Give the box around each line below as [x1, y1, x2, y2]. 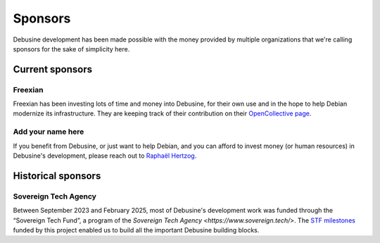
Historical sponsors [13, 170, 101, 182]
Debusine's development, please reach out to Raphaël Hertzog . [13, 151, 197, 160]
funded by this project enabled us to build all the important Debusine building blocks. [13, 225, 260, 234]
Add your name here [13, 127, 84, 137]
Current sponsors [13, 63, 93, 75]
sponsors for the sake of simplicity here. [13, 44, 130, 53]
